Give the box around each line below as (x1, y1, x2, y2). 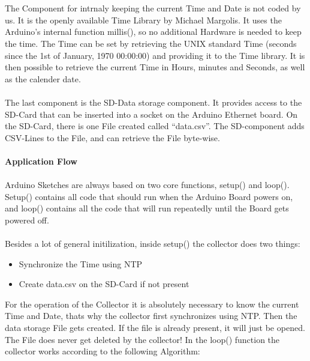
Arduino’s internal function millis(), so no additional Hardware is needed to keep (5, 25, 302, 38)
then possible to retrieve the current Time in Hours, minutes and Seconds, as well (5, 61, 305, 73)
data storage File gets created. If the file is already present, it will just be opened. (5, 321, 305, 334)
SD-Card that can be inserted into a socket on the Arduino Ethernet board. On (5, 108, 298, 120)
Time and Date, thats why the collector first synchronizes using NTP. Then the (5, 309, 297, 322)
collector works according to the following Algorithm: (5, 345, 200, 357)
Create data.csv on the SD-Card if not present (19, 278, 189, 290)
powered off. (5, 213, 49, 226)
